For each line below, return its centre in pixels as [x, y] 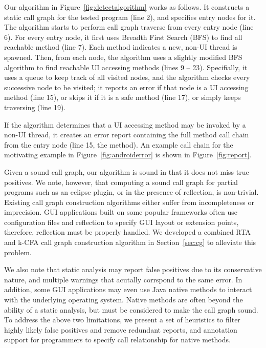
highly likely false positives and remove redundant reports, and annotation [121, 329]
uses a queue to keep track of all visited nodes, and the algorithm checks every [127, 77]
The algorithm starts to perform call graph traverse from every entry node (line [129, 27]
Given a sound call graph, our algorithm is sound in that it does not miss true [127, 171]
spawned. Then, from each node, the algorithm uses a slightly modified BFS [123, 57]
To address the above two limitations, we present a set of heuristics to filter [122, 320]
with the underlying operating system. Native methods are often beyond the [124, 300]
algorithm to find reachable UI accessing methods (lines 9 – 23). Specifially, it [126, 67]
